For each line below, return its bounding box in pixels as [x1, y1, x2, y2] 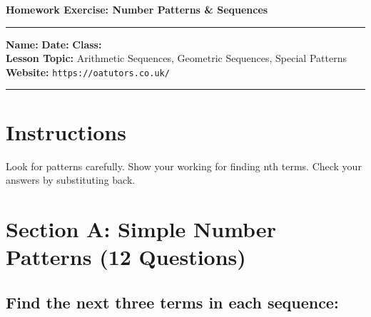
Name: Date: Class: [6, 36, 102, 51]
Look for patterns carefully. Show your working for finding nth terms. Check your [6, 158, 362, 173]
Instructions [6, 117, 126, 146]
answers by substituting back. [6, 172, 136, 187]
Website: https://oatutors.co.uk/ [6, 64, 170, 79]
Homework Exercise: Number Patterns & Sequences [6, 2, 268, 16]
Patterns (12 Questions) [6, 242, 246, 271]
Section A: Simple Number [6, 214, 276, 243]
